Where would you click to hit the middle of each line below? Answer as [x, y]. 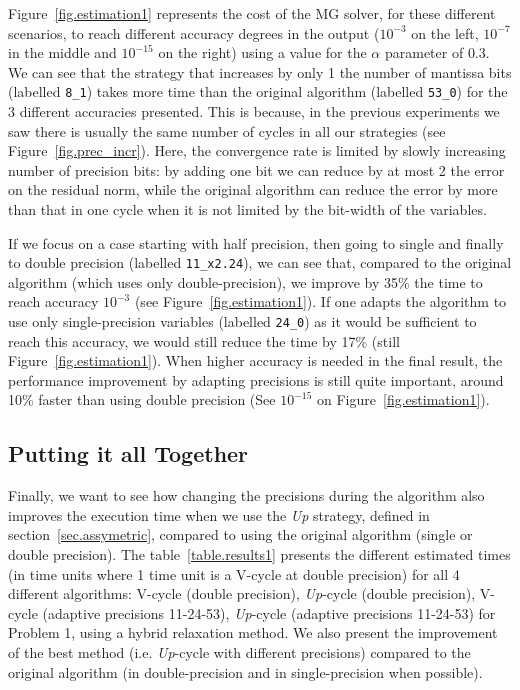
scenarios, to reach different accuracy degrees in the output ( [194, 32]
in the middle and [62, 52]
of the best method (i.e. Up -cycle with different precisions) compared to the [239, 652]
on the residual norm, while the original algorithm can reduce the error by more [253, 189]
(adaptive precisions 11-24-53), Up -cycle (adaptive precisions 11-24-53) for [269, 612]
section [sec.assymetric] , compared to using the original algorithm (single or [240, 534]
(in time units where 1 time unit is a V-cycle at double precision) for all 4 [234, 573]
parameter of [424, 52]
